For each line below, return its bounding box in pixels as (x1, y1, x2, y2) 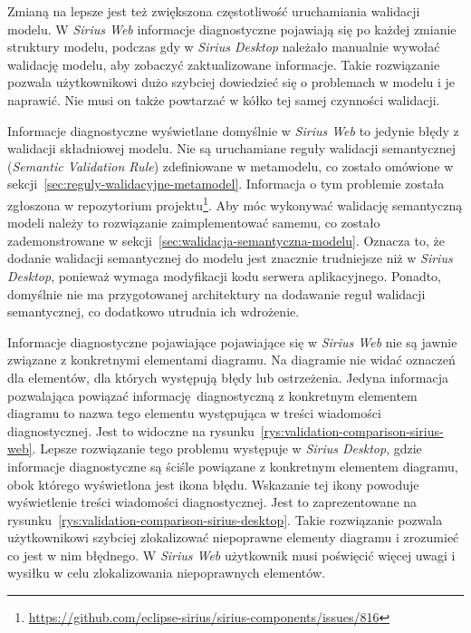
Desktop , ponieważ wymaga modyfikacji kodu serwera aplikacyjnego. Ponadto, (7, 266, 442, 285)
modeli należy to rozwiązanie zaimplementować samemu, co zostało (7, 213, 380, 232)
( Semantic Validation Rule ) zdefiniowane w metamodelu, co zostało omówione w (7, 156, 454, 175)
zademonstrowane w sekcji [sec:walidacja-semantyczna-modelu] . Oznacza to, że (7, 230, 445, 249)
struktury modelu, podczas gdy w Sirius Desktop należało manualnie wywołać (7, 37, 440, 56)
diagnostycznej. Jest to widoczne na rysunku (7, 421, 255, 440)
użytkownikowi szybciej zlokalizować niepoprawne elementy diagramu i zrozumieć (7, 528, 459, 547)
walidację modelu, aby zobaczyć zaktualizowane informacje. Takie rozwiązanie (7, 54, 440, 73)
